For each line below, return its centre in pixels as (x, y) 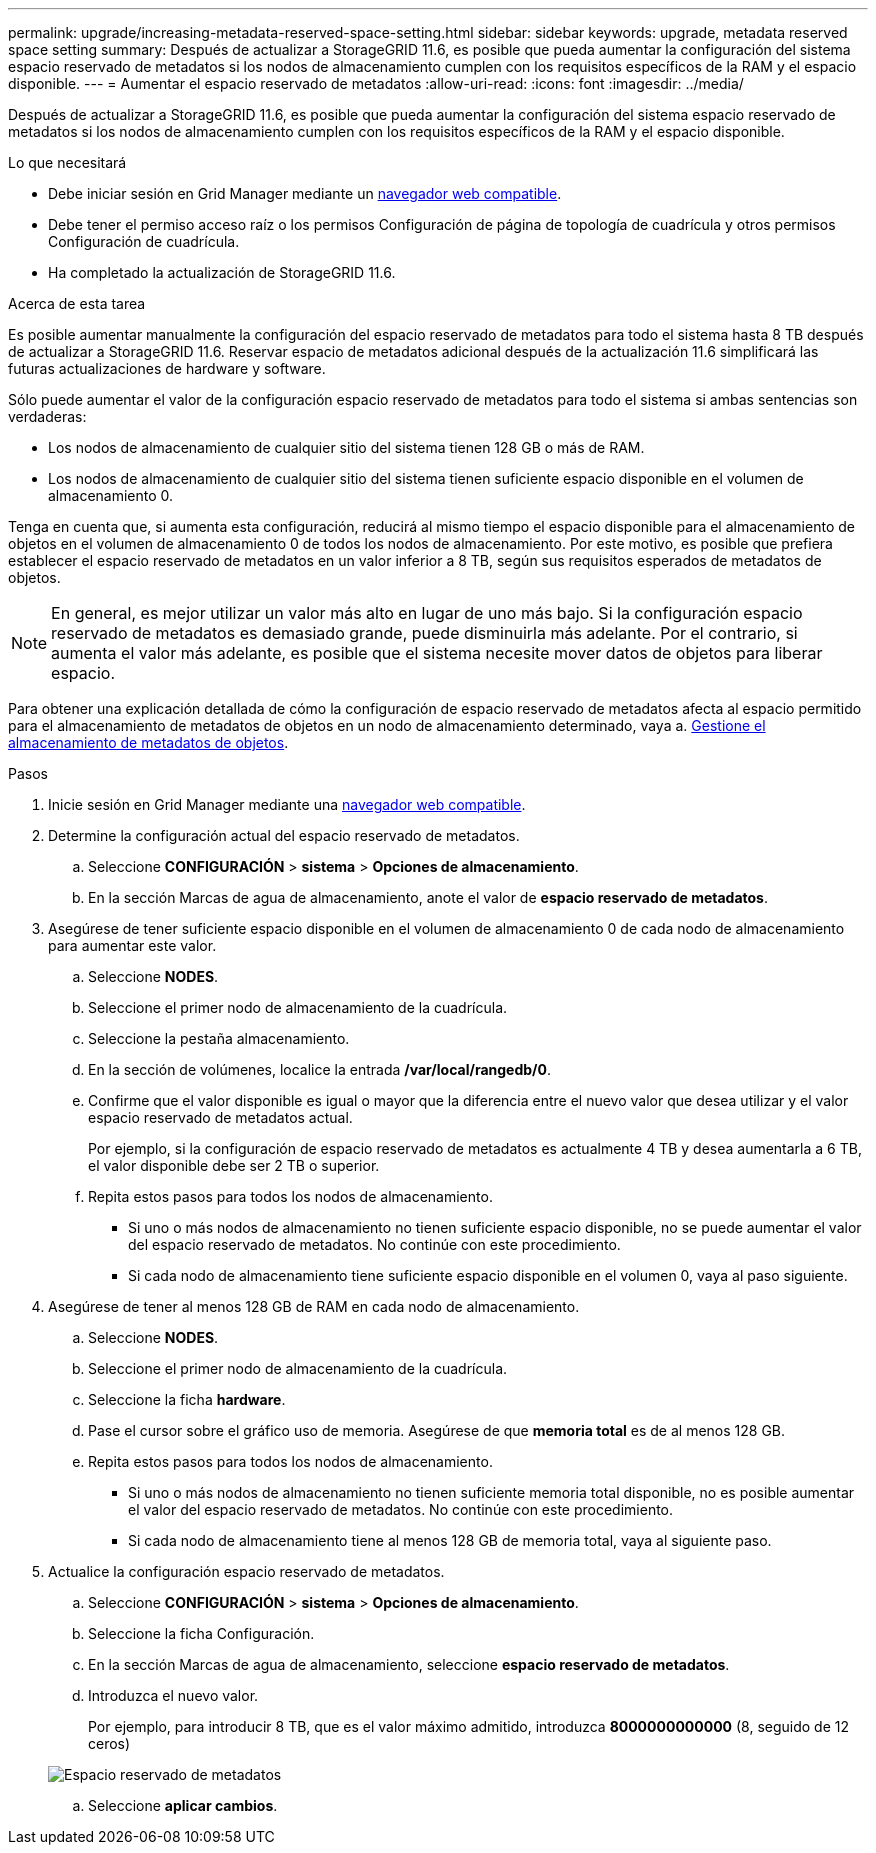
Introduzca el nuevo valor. (173, 1695)
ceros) (109, 1743)
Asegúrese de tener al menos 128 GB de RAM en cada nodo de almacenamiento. (314, 1306)
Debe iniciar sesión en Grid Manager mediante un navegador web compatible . (305, 193)
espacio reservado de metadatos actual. (220, 1117)
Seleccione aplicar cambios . (183, 1805)
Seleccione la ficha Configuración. (201, 1633)
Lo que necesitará (67, 162)
